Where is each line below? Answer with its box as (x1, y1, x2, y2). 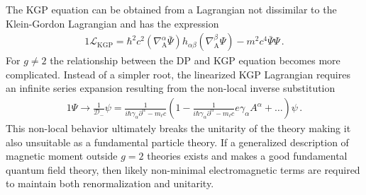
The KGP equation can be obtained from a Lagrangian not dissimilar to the (6, 2, 337, 16)
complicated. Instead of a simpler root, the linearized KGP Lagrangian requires (6, 66, 350, 81)
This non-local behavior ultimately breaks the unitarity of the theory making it (6, 121, 351, 136)
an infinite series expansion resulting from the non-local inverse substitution (6, 81, 335, 95)
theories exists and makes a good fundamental (147, 148, 348, 163)
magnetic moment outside (6, 148, 118, 163)
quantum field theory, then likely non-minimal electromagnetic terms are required (6, 162, 360, 177)
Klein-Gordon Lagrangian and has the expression (6, 16, 219, 30)
